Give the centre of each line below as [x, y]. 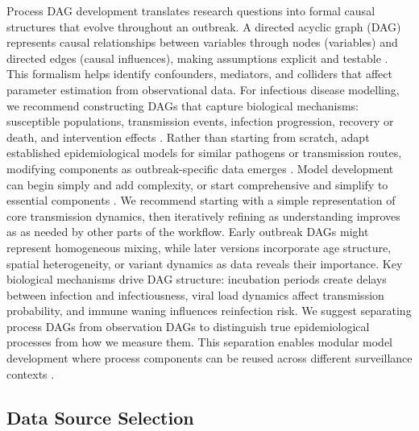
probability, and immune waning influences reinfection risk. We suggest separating [209, 311]
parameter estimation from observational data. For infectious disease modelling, [203, 89]
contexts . [31, 373]
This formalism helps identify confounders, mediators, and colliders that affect [199, 74]
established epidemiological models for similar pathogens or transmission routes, [204, 153]
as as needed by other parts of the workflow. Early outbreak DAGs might [188, 232]
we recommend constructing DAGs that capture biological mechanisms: [183, 105]
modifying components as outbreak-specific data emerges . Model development [200, 168]
